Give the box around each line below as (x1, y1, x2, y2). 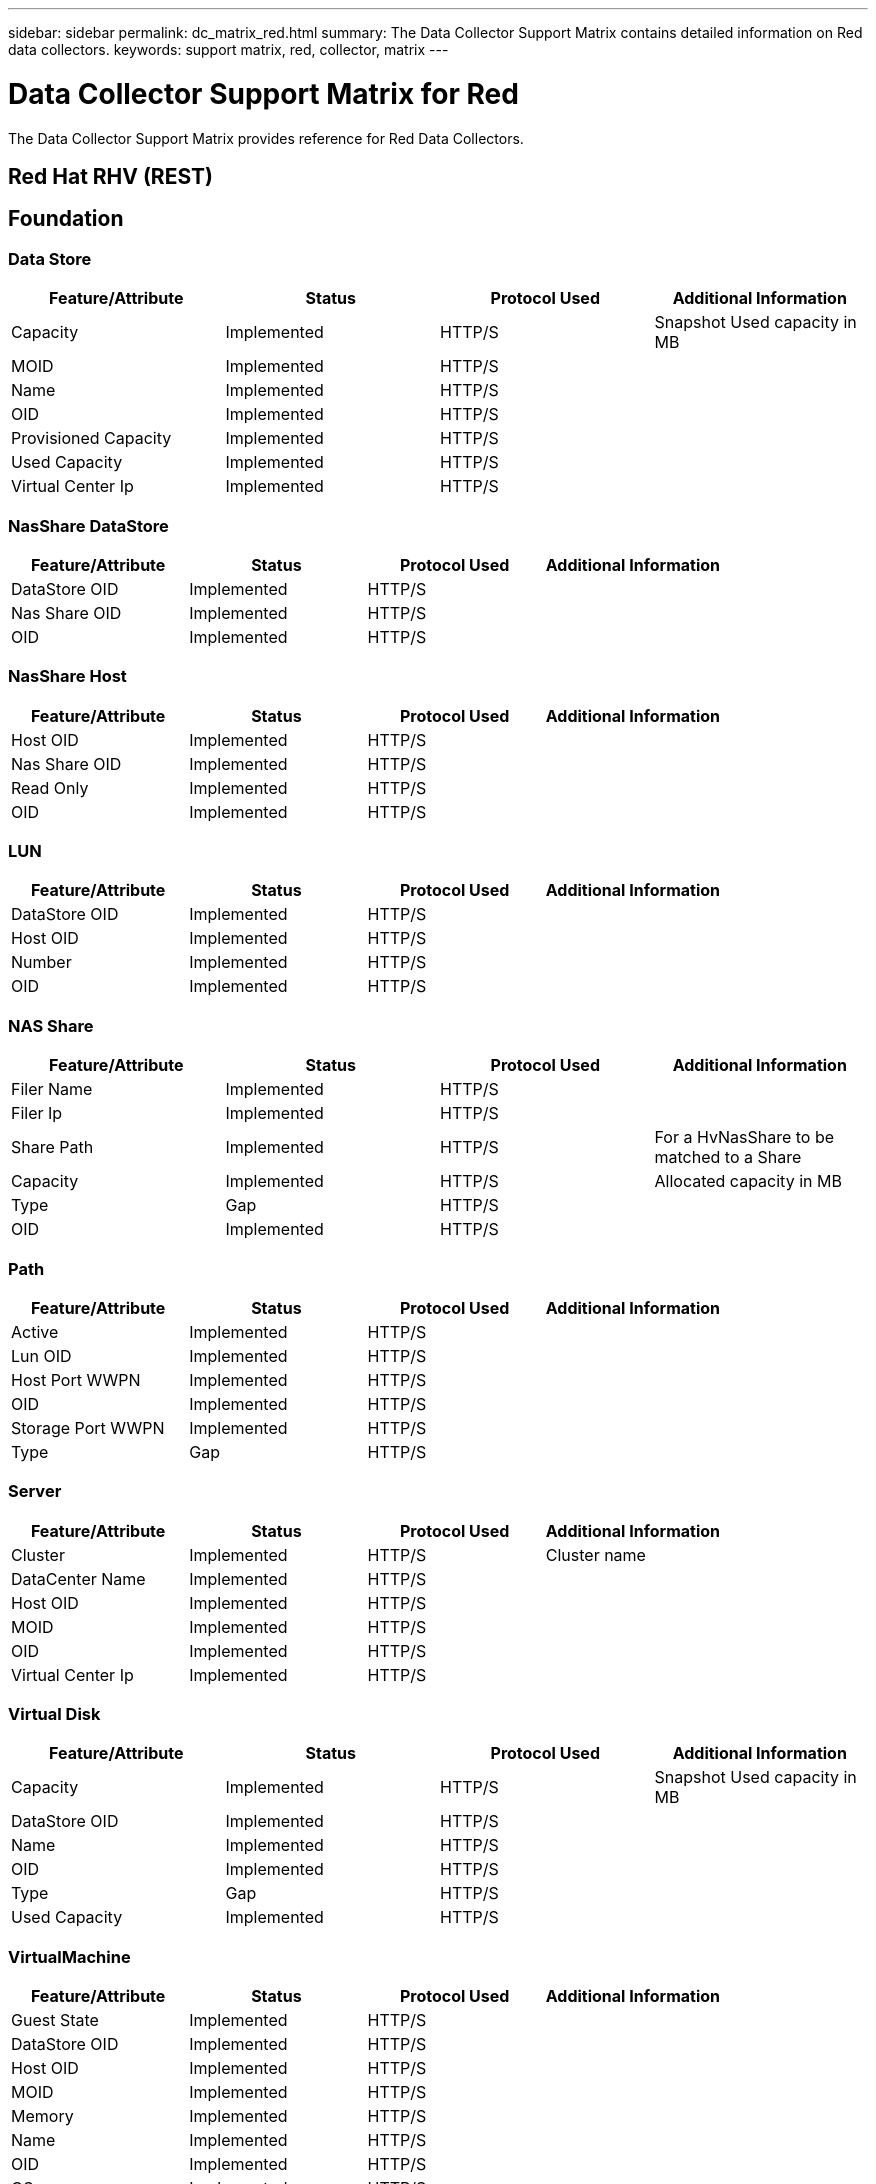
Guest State (11, 2010, 99, 2031)
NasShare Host (8, 666, 127, 687)
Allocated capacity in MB (654, 1171, 842, 1192)
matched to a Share (654, 1147, 802, 1168)
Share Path (11, 1137, 94, 1158)
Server (8, 1481, 62, 1502)
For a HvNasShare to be (654, 1127, 835, 1148)
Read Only (11, 777, 89, 798)
